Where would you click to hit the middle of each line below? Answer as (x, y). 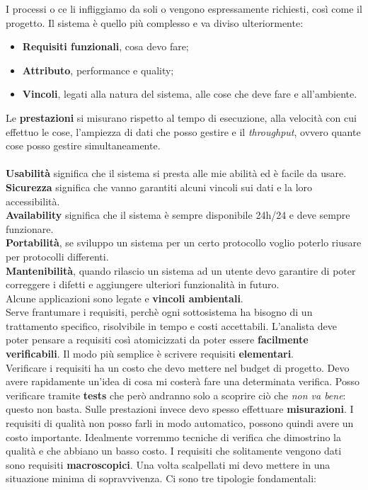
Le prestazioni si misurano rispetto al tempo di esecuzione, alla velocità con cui (181, 117)
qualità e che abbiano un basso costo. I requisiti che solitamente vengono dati (174, 451)
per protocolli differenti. (57, 256)
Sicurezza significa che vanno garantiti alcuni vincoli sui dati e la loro (159, 187)
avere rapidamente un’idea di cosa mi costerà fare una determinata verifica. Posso (183, 381)
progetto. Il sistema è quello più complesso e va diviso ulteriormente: (155, 22)
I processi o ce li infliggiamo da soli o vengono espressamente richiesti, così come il (184, 8)
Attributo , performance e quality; (98, 70)
